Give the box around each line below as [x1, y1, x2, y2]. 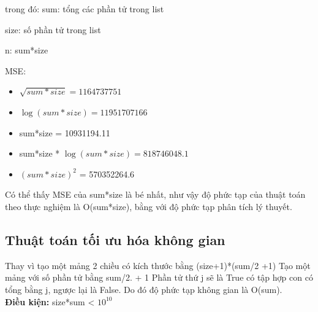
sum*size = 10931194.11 [19, 126, 110, 139]
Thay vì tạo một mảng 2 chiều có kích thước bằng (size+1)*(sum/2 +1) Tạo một [5, 259, 311, 271]
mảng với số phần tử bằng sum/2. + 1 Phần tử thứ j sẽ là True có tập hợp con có [5, 271, 313, 284]
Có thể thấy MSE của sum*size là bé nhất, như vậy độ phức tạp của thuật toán [5, 188, 306, 201]
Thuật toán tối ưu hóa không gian [5, 230, 225, 249]
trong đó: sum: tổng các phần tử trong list [5, 2, 164, 15]
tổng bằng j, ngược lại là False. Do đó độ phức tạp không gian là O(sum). [5, 283, 282, 295]
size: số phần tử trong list [5, 23, 101, 36]
